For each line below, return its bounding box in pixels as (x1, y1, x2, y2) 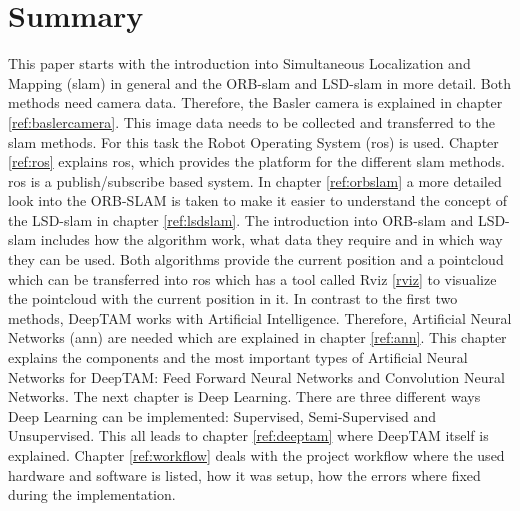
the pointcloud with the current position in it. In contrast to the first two (8, 288, 458, 309)
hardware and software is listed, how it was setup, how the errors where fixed (8, 464, 481, 485)
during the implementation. (8, 484, 176, 505)
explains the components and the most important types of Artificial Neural (8, 347, 468, 368)
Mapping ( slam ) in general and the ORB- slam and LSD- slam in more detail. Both (8, 72, 512, 93)
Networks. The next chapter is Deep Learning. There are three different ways (8, 386, 481, 407)
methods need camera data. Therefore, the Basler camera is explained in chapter (8, 92, 503, 113)
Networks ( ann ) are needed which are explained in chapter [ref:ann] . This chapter (8, 327, 507, 348)
